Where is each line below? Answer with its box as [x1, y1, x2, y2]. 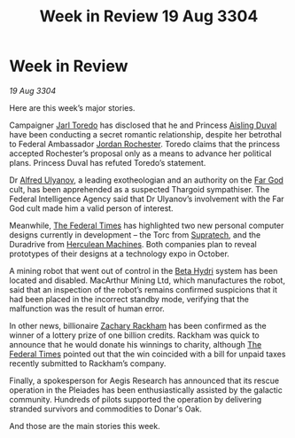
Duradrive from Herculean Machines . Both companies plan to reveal [9, 239, 257, 249]
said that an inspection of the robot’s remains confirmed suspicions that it [9, 284, 277, 294]
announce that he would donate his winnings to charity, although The [9, 339, 262, 349]
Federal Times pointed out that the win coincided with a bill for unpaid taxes [9, 348, 286, 359]
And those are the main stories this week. [9, 420, 161, 431]
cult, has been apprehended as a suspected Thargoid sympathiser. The [9, 184, 270, 194]
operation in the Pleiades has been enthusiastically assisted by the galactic [9, 384, 283, 395]
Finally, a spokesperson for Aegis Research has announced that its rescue [9, 375, 280, 386]
